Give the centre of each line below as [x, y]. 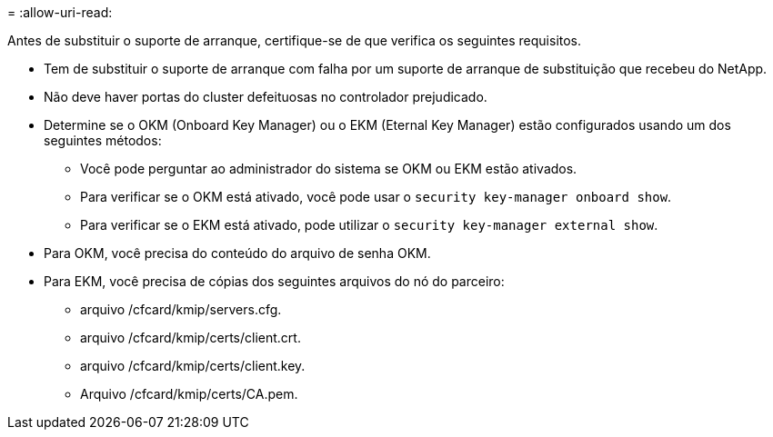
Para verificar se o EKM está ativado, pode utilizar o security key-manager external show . [369, 225]
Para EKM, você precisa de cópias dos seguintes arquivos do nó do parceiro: [274, 281]
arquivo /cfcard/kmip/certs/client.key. [193, 366]
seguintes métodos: [103, 140]
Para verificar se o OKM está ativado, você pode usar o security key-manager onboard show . [376, 197]
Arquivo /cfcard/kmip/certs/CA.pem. [189, 394]
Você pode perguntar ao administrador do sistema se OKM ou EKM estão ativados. [329, 169]
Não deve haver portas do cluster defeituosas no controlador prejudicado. [266, 97]
